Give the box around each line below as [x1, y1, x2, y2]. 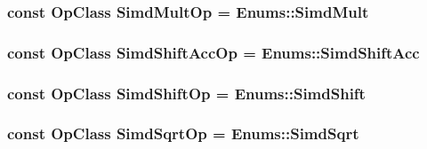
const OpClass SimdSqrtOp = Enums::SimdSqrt [7, 122, 359, 145]
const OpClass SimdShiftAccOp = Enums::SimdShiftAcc [7, 41, 420, 63]
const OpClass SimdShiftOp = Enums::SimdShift [7, 82, 366, 104]
